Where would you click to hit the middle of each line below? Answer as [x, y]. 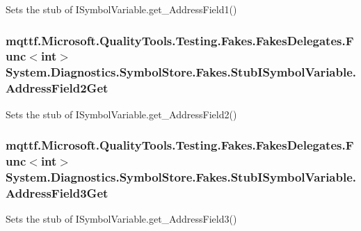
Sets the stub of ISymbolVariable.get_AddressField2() [121, 114]
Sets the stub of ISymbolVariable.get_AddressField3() [121, 219]
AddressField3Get [57, 192]
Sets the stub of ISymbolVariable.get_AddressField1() [121, 9]
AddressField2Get [57, 88]
